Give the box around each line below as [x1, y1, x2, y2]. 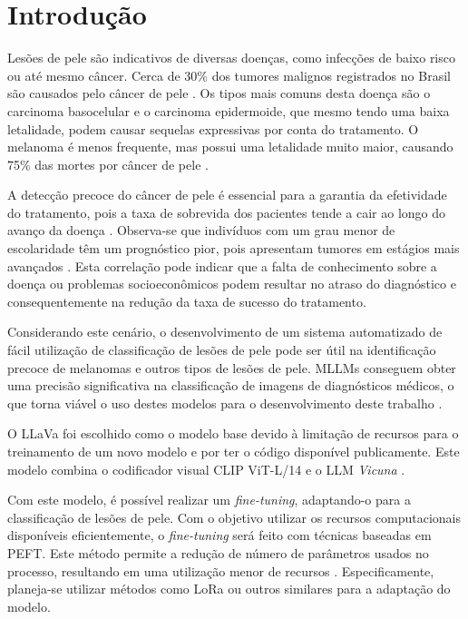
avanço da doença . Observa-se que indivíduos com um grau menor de [7, 221, 395, 240]
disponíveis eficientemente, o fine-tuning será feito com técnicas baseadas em [7, 526, 432, 545]
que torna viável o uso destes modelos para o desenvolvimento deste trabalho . [7, 393, 443, 412]
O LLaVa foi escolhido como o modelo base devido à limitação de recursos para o [7, 424, 459, 443]
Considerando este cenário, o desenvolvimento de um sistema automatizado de [7, 322, 443, 341]
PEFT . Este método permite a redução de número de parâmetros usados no [7, 543, 429, 562]
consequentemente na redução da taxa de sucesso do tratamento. [7, 291, 366, 310]
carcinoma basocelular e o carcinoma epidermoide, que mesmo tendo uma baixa [7, 101, 450, 120]
